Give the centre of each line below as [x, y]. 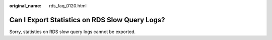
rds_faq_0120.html [68, 6]
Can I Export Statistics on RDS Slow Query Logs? [87, 20]
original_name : [25, 6]
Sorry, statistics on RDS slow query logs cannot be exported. [73, 32]
